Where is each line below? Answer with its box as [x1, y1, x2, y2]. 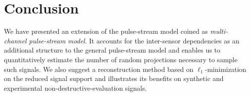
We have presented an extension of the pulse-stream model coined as [4, 26, 208, 36]
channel [4, 35, 27, 45]
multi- [210, 26, 228, 36]
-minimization [205, 64, 247, 74]
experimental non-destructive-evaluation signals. [4, 82, 147, 93]
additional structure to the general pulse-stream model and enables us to [4, 45, 220, 55]
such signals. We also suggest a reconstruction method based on [4, 64, 194, 74]
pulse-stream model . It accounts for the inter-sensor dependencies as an [29, 35, 240, 45]
